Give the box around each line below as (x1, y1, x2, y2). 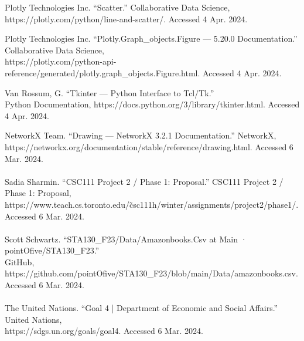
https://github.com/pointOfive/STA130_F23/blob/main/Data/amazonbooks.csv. (5, 267, 298, 279)
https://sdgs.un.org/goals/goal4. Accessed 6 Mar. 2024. (5, 325, 203, 337)
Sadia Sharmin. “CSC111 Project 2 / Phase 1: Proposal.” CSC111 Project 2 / (5, 175, 283, 187)
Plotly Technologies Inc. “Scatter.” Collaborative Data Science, (5, 1, 230, 13)
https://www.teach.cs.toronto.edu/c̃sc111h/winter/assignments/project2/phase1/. (5, 198, 299, 210)
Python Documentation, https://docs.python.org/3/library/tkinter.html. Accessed (5, 98, 300, 110)
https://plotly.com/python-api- (5, 55, 117, 67)
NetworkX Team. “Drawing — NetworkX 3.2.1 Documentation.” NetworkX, (5, 129, 276, 141)
